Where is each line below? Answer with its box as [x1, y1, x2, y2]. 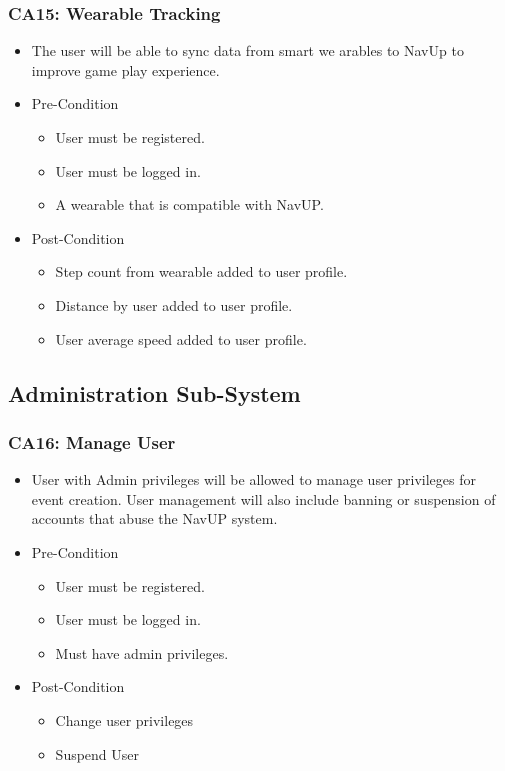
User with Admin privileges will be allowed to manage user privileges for [31, 469, 477, 490]
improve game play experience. [31, 59, 220, 80]
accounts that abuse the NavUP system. [31, 508, 278, 529]
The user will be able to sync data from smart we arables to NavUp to [31, 40, 464, 61]
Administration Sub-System [8, 377, 301, 408]
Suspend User [55, 743, 140, 764]
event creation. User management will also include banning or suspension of [31, 488, 496, 509]
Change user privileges [55, 709, 194, 730]
